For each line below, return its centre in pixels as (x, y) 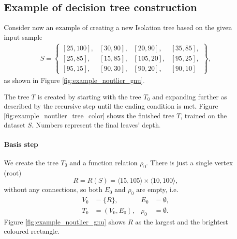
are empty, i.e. (157, 189)
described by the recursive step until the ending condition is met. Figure (111, 106)
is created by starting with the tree (89, 96)
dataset (15, 125)
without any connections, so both (53, 189)
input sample (23, 37)
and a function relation (104, 162)
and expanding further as (190, 96)
